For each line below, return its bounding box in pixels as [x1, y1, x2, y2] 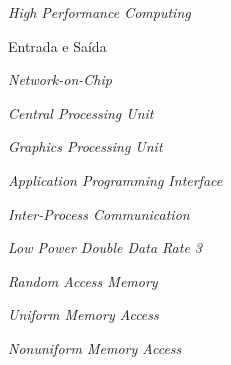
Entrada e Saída [8, 35, 107, 56]
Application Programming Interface [8, 169, 223, 190]
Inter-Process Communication [8, 203, 190, 224]
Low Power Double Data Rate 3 [8, 237, 202, 258]
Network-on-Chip [8, 69, 112, 90]
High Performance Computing [8, 2, 191, 22]
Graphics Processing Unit [8, 136, 163, 157]
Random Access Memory [8, 270, 158, 291]
